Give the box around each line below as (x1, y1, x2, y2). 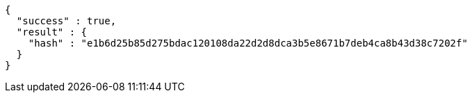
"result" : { (16, 26, 88, 38)
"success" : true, (16, 15, 117, 26)
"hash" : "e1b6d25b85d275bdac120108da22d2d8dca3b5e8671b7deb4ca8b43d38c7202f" (28, 38, 468, 49)
